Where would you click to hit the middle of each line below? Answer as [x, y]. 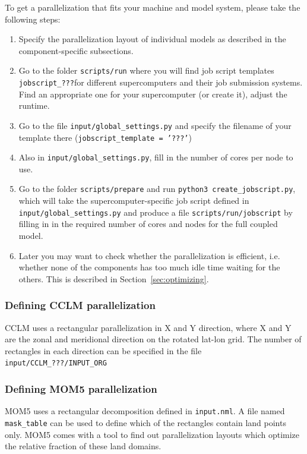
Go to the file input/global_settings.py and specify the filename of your [155, 125]
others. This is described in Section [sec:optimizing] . [114, 278]
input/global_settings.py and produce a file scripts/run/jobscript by [156, 212]
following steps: [33, 19]
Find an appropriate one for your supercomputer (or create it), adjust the [153, 94]
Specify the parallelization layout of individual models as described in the [152, 39]
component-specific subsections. [76, 50]
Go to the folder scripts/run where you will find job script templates [146, 70]
